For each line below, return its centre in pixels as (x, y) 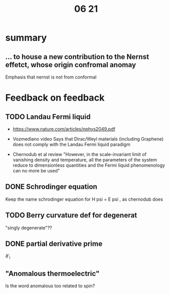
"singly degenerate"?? (29, 228)
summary (26, 38)
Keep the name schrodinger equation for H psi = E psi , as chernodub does (84, 199)
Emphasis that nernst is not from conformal (51, 77)
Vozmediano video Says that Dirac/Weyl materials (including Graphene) (88, 139)
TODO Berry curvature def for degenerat (71, 215)
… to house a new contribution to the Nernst (77, 57)
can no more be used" (36, 171)
